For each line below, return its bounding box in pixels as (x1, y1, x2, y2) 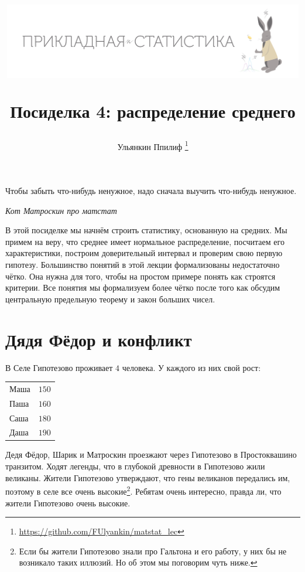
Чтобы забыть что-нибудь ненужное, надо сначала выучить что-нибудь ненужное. (5, 185, 297, 197)
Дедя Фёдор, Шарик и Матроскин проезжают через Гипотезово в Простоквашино (5, 448, 297, 461)
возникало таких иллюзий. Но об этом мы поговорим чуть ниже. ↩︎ (19, 556, 258, 568)
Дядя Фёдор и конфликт (5, 327, 192, 351)
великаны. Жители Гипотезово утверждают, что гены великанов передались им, (5, 471, 290, 484)
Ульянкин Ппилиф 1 (117, 138, 189, 152)
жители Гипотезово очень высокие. (5, 496, 131, 509)
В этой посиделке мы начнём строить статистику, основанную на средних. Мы (5, 224, 287, 236)
